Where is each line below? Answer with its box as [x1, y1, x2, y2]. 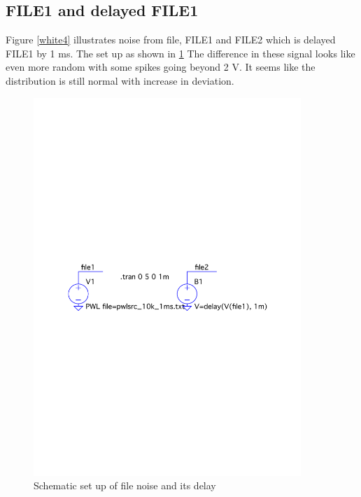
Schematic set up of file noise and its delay [34, 478, 216, 493]
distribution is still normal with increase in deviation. [6, 73, 234, 87]
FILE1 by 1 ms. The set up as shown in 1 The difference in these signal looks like [6, 45, 355, 60]
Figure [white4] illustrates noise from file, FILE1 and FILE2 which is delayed [6, 32, 336, 47]
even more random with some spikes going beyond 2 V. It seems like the [6, 59, 316, 74]
